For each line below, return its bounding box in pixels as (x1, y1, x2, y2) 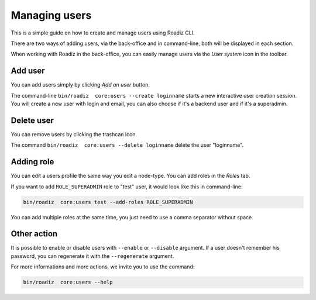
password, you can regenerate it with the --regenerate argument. (11, 252, 174, 260)
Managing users (11, 9, 92, 22)
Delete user (11, 115, 54, 125)
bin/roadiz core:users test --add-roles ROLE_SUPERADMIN (23, 199, 193, 205)
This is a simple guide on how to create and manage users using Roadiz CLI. (11, 29, 195, 36)
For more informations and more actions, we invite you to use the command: (11, 263, 195, 270)
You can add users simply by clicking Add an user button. (11, 81, 150, 88)
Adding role (11, 157, 54, 167)
